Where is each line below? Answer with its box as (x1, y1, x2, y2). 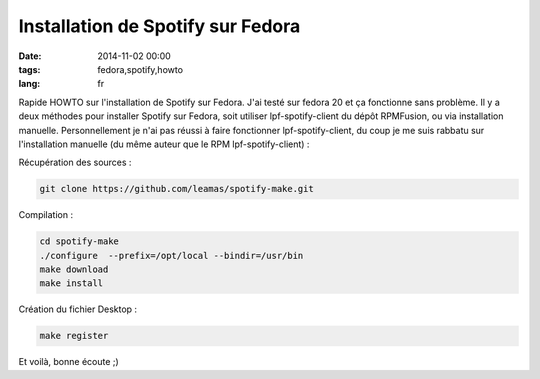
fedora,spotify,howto (97, 63, 184, 75)
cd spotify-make (39, 236, 120, 247)
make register (39, 330, 109, 342)
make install (39, 278, 104, 289)
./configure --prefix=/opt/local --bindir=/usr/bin (39, 250, 304, 261)
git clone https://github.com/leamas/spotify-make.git (39, 183, 314, 195)
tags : (18, 63, 41, 75)
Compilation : (18, 209, 74, 221)
